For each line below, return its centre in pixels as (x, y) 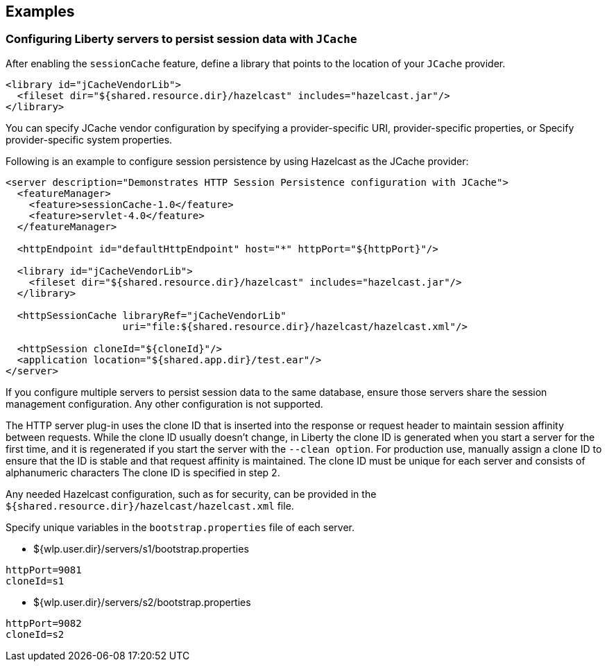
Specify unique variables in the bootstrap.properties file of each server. (180, 527)
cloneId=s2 (35, 634)
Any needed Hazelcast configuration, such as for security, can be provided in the (191, 494)
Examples (40, 11)
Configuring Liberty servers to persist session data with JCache (181, 39)
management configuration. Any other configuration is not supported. (164, 404)
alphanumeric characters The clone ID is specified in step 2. (143, 472)
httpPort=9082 (44, 623)
